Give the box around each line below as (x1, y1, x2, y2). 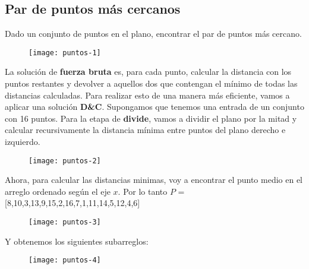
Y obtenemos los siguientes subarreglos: (5, 235, 149, 247)
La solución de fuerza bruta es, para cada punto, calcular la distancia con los (5, 65, 292, 78)
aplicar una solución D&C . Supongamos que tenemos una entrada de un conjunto (5, 100, 304, 113)
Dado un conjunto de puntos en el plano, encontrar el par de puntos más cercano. (5, 27, 302, 40)
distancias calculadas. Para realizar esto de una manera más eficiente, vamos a (5, 88, 290, 101)
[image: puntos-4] (29, 256, 101, 265)
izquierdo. (5, 135, 40, 148)
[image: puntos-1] (29, 48, 101, 57)
